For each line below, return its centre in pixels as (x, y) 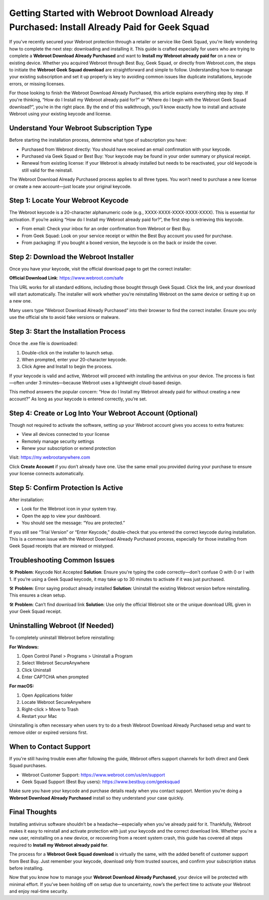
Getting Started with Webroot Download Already (111, 13)
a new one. (21, 301)
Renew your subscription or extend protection (69, 448)
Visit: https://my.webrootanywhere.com (50, 457)
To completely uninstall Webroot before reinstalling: (62, 638)
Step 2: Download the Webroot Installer (71, 257)
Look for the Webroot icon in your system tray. (69, 509)
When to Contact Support (50, 747)
